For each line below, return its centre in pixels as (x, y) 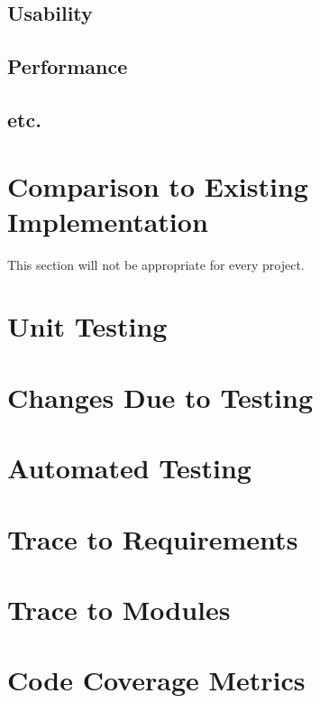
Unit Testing (87, 326)
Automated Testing (129, 468)
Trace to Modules (119, 609)
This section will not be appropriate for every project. (156, 264)
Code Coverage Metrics (156, 680)
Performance (68, 66)
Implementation (108, 221)
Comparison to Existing (158, 185)
